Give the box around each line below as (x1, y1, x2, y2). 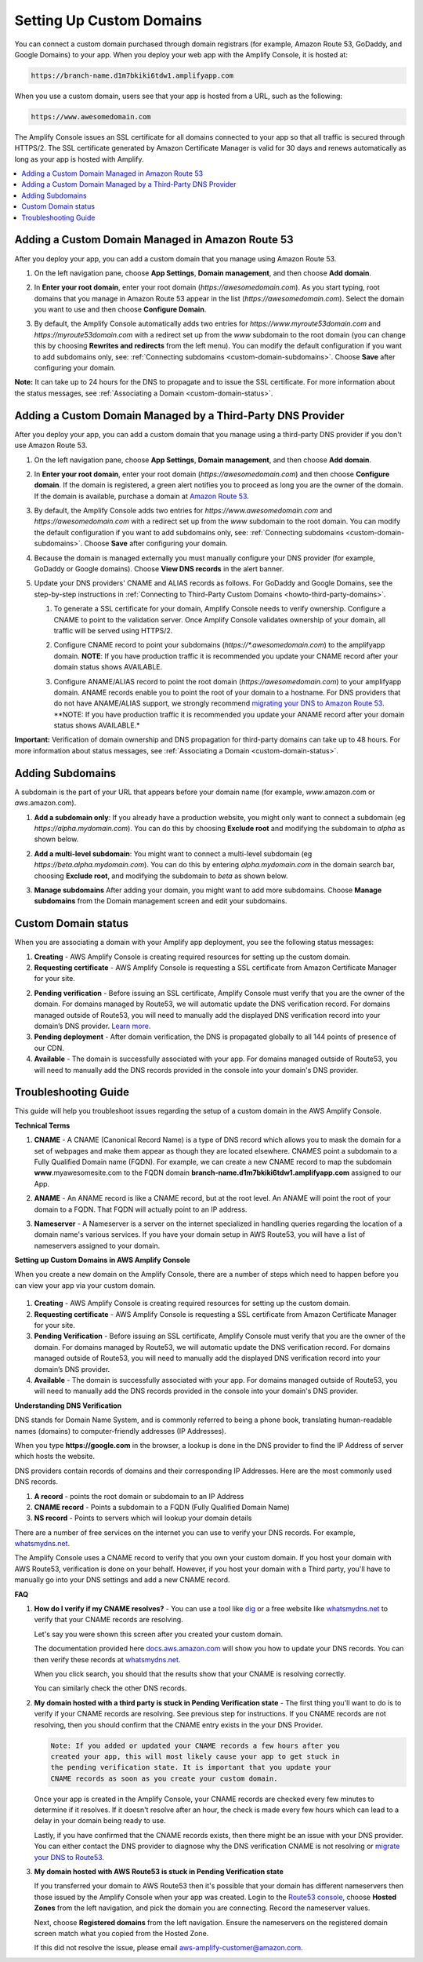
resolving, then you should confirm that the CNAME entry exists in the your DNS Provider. (34, 1719, 324, 1730)
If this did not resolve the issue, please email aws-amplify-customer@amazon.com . (34, 1943, 303, 1953)
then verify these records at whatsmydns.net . (34, 1654, 181, 1664)
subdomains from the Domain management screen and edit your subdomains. (34, 896, 287, 906)
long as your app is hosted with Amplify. (14, 154, 144, 164)
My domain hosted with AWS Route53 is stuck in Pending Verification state (34, 1867, 284, 1876)
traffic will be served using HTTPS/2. (53, 625, 173, 635)
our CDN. (34, 1043, 64, 1052)
